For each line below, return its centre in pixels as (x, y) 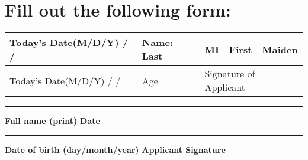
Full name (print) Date (52, 121)
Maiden (280, 49)
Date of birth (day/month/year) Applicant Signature (115, 149)
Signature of (230, 74)
